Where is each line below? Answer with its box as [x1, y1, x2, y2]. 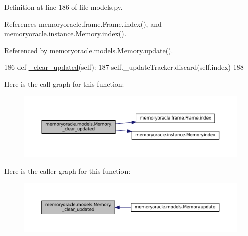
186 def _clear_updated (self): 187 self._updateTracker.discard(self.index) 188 [4, 62, 244, 72]
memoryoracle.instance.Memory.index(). [4, 28, 127, 39]
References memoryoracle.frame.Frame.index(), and [4, 18, 162, 29]
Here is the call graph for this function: [4, 78, 125, 89]
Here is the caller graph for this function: [4, 166, 131, 176]
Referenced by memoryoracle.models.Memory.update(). [4, 45, 173, 55]
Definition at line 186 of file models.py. [4, 2, 123, 12]
